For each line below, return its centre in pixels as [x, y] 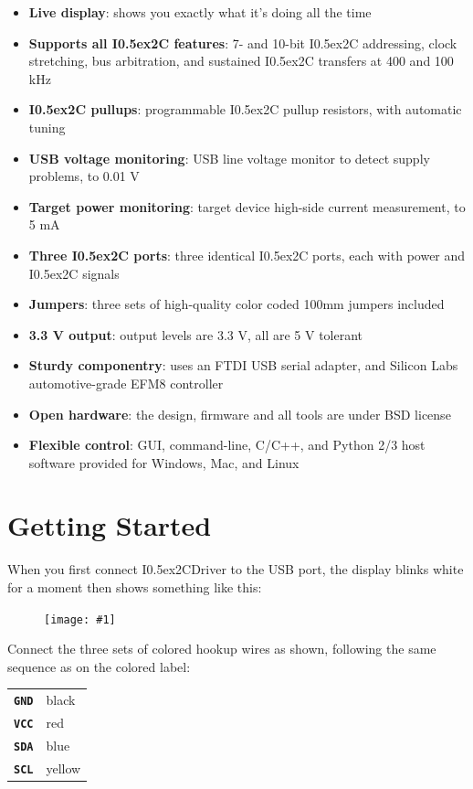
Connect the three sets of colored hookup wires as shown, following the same [222, 649]
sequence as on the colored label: [99, 666]
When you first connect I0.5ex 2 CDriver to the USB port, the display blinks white [236, 569]
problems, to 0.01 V [84, 176]
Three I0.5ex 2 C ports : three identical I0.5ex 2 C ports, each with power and [247, 255]
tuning [47, 127]
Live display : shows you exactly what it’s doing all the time [200, 12]
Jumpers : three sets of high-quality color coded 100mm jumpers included [236, 304]
